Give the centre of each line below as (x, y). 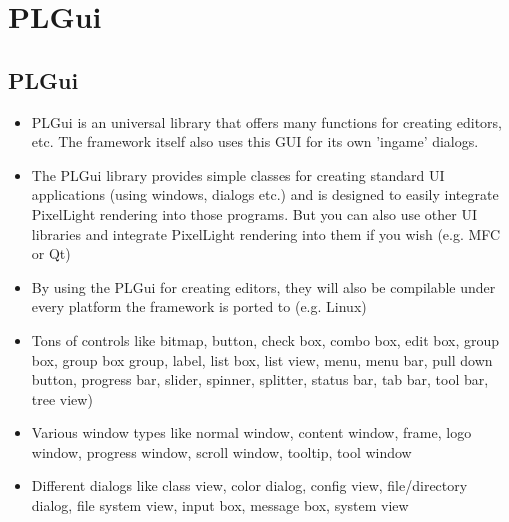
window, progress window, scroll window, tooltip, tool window (221, 451)
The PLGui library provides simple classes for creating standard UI (238, 174)
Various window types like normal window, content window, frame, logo (251, 432)
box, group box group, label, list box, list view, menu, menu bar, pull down (262, 359)
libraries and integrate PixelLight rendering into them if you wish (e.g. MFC (266, 233)
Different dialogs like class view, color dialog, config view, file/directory (249, 485)
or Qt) (51, 253)
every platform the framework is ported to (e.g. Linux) (199, 306)
